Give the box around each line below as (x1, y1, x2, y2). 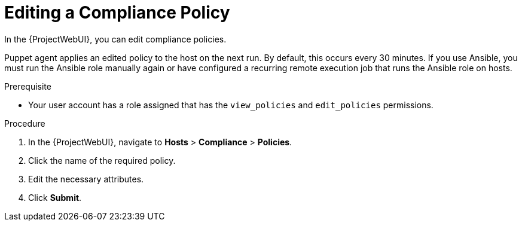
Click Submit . (28, 192, 82, 203)
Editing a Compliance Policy (4, 2, 230, 23)
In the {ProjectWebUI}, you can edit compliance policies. (4, 33, 227, 44)
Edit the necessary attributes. (28, 173, 144, 184)
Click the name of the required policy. (28, 155, 176, 166)
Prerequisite (4, 81, 51, 91)
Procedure (4, 118, 45, 129)
